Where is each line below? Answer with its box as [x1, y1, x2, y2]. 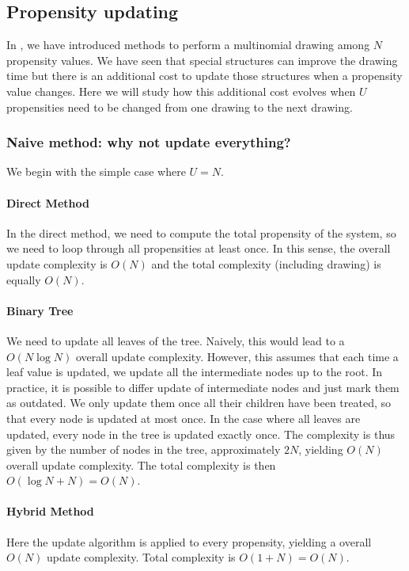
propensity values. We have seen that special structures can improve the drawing [6, 51, 398, 68]
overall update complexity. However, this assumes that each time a [75, 348, 399, 364]
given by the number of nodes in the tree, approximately [6, 441, 281, 458]
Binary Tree [6, 302, 74, 318]
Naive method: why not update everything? [6, 132, 291, 152]
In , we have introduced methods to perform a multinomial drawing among [6, 36, 370, 53]
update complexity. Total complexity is [47, 549, 236, 565]
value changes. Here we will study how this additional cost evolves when [6, 82, 356, 99]
